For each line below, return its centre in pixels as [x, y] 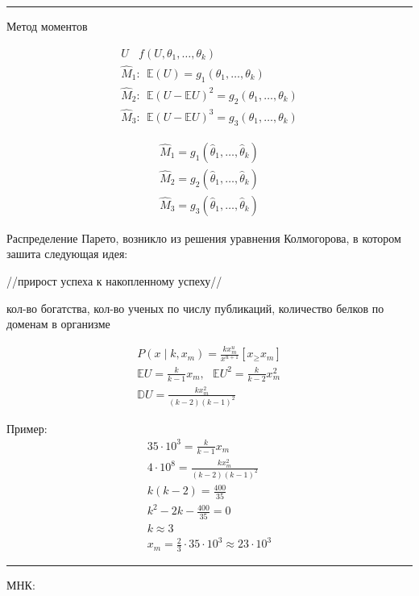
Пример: [27, 428]
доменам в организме [58, 324]
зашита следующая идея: [67, 254]
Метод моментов [47, 26]
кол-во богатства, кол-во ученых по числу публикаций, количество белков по [195, 308]
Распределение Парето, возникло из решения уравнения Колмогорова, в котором [204, 238]
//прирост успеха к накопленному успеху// [114, 281]
